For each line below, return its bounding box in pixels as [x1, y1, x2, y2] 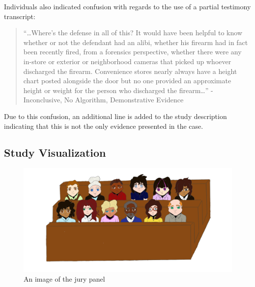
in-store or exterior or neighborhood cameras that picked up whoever [23, 56, 231, 66]
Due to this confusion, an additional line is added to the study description [4, 111, 227, 121]
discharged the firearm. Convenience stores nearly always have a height [23, 66, 237, 76]
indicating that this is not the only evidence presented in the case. [4, 120, 203, 131]
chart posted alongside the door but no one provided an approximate [23, 75, 231, 86]
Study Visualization [4, 144, 106, 160]
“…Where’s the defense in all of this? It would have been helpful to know [23, 27, 242, 38]
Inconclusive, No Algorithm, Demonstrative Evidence [23, 95, 184, 105]
